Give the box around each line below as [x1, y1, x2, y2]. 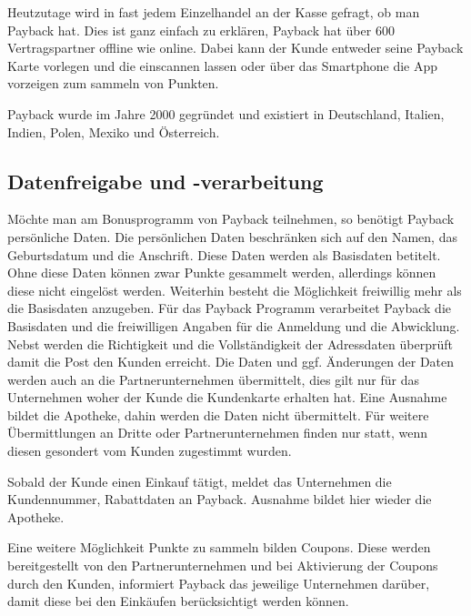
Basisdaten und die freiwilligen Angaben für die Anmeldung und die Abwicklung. [7, 316, 460, 335]
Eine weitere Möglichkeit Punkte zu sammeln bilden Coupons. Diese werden [7, 538, 431, 557]
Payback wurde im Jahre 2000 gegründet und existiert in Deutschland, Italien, [7, 104, 445, 123]
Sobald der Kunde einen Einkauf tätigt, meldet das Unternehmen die [7, 471, 392, 490]
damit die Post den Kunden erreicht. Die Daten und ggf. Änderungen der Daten [7, 352, 455, 371]
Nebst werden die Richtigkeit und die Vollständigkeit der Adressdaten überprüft [7, 334, 453, 353]
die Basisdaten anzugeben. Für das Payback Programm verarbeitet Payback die [7, 298, 451, 318]
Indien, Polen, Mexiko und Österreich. [7, 122, 220, 141]
